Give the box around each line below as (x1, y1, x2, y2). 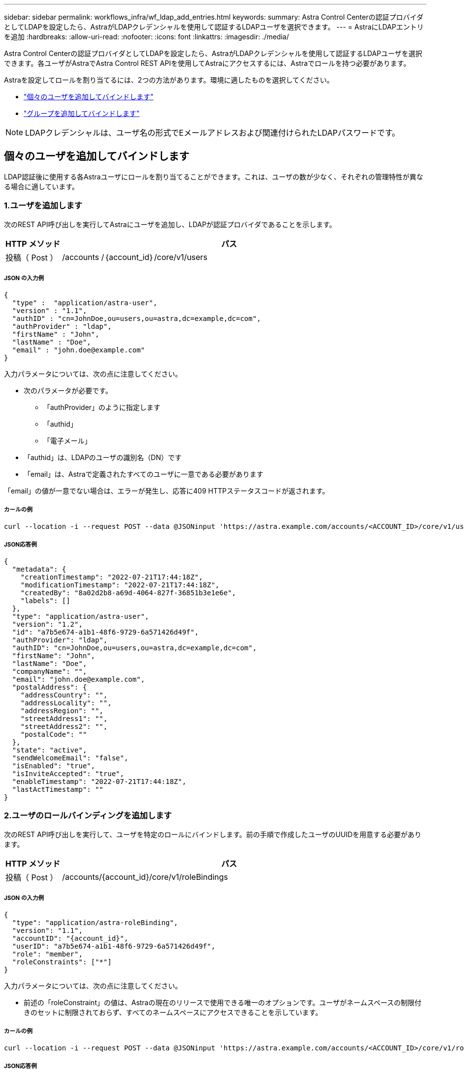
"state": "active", (12, 746, 87, 754)
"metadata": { (12, 565, 66, 573)
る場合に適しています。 (4, 182, 79, 191)
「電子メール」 (43, 436, 91, 445)
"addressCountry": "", (20, 691, 108, 699)
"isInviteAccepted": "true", (12, 769, 124, 778)
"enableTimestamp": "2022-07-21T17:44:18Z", (12, 777, 186, 785)
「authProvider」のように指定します (43, 403, 161, 412)
